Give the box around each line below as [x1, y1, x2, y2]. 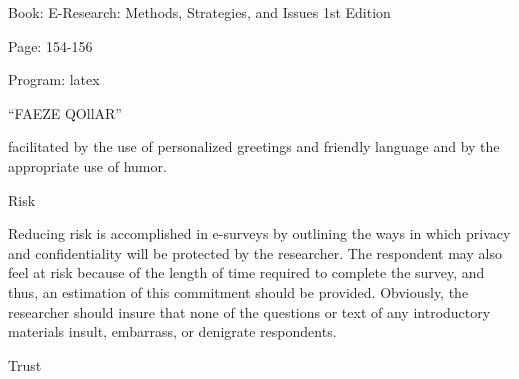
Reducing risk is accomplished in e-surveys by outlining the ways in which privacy [8, 223, 511, 244]
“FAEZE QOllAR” [8, 102, 122, 123]
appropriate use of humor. [8, 155, 167, 176]
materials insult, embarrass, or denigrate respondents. [8, 321, 337, 342]
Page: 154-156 [8, 35, 93, 56]
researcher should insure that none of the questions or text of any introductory [8, 301, 491, 322]
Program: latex [8, 69, 100, 90]
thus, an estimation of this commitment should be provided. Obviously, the [8, 281, 469, 302]
